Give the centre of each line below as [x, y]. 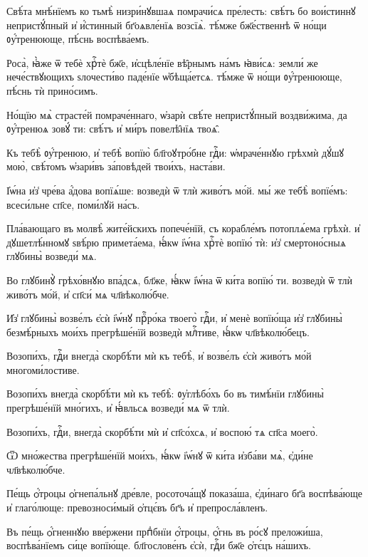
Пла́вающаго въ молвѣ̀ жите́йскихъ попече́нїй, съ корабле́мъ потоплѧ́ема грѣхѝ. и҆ [183, 228]
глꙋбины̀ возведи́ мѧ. [52, 256]
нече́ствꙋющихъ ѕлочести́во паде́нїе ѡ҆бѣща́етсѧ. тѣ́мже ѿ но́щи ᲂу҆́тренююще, [174, 77]
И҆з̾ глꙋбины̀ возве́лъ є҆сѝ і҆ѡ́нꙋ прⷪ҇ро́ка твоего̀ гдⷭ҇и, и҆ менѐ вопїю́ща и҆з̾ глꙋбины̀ [174, 318]
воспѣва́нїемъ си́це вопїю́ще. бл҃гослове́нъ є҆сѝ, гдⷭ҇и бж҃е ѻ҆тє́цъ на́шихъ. [159, 545]
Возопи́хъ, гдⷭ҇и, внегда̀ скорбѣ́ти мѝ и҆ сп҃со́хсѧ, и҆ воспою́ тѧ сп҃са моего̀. [162, 431]
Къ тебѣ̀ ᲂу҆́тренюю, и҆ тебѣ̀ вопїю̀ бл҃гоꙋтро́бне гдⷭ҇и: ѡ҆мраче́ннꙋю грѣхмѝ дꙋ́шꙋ [175, 152]
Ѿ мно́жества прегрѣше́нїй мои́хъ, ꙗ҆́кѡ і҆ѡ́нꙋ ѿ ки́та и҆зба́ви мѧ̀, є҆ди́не [160, 456]
